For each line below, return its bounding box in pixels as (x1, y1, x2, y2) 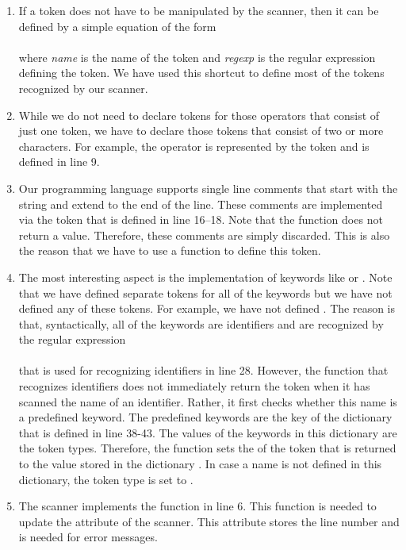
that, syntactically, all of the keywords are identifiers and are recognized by (18, 315, 384, 332)
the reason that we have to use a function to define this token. (18, 242, 321, 259)
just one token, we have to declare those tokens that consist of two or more (18, 122, 384, 139)
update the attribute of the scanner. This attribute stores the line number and (18, 513, 400, 529)
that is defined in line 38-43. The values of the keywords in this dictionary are (18, 424, 397, 440)
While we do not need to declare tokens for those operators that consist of (18, 106, 380, 123)
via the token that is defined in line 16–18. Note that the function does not (18, 211, 383, 228)
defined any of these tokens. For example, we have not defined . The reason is (18, 300, 396, 317)
